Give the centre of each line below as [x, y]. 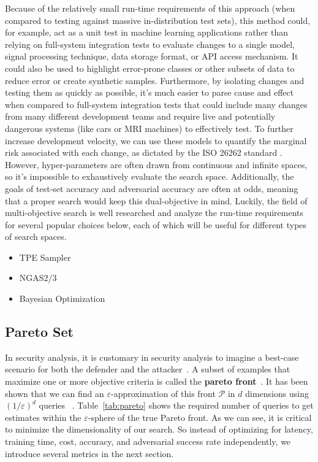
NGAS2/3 [38, 278]
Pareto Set [39, 332]
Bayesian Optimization [62, 298]
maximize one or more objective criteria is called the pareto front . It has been [157, 381]
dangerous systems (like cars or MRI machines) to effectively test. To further [149, 128]
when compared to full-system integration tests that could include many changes [156, 104]
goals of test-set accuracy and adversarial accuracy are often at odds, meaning [152, 188]
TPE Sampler [45, 257]
